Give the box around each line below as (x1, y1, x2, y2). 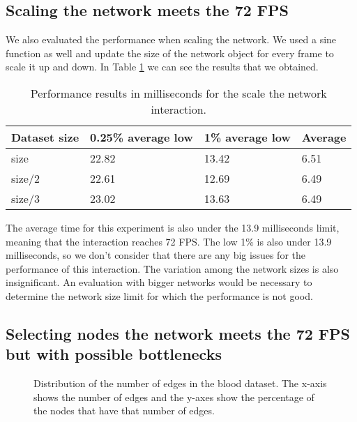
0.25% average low (90, 128, 193, 145)
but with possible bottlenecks (6, 343, 222, 365)
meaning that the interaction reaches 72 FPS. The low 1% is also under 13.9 (6, 234, 332, 248)
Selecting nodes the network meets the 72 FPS (6, 322, 351, 344)
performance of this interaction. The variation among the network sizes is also (6, 261, 339, 276)
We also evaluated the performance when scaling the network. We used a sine (6, 32, 337, 47)
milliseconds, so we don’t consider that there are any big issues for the (6, 248, 305, 262)
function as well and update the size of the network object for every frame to (6, 45, 334, 60)
